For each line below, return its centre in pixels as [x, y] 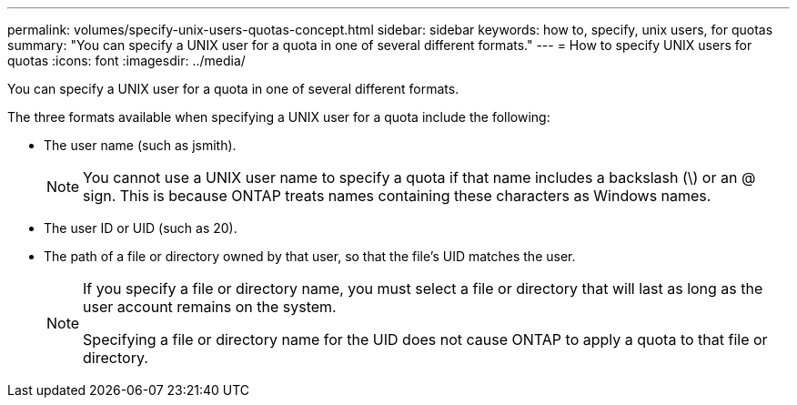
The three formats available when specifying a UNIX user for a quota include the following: [279, 117]
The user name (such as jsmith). [140, 145]
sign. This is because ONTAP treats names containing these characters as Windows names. [397, 196]
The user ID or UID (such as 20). [141, 228]
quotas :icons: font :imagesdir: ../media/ [126, 61]
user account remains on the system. [210, 307]
